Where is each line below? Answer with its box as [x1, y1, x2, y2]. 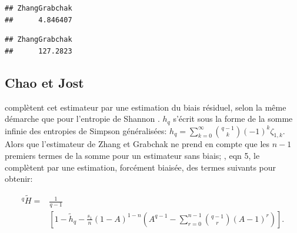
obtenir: [5, 172, 33, 185]
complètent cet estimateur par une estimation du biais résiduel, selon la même [5, 101, 286, 113]
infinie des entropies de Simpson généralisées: [5, 124, 167, 137]
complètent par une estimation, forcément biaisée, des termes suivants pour [5, 161, 276, 173]
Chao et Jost [5, 73, 84, 91]
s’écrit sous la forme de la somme [173, 112, 293, 125]
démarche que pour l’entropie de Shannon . [5, 112, 160, 125]
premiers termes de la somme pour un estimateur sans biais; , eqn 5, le [5, 149, 260, 162]
